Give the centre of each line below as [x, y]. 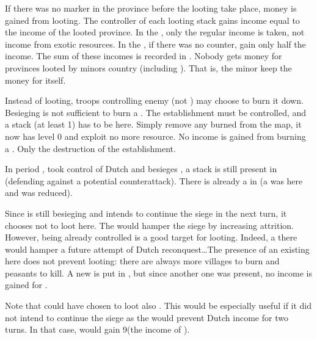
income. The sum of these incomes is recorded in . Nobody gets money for [144, 56]
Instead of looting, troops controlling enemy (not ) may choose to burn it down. [154, 100]
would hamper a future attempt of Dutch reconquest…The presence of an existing [157, 249]
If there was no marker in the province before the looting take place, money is [151, 8]
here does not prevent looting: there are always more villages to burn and [142, 261]
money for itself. [35, 80]
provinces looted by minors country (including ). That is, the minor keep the [148, 67]
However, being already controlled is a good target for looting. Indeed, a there [151, 237]
